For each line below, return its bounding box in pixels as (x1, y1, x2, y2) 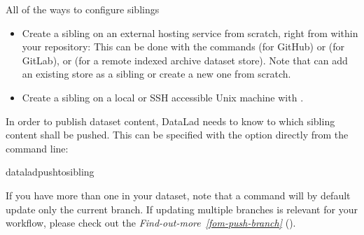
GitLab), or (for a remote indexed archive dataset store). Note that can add (22, 52, 348, 67)
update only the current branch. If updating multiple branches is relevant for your (6, 201, 358, 216)
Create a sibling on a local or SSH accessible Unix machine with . (22, 90, 304, 104)
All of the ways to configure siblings (6, 2, 160, 16)
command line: (6, 141, 69, 155)
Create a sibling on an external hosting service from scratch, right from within (22, 25, 358, 40)
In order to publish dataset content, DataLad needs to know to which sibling (6, 113, 335, 128)
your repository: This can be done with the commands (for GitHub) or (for (22, 39, 345, 54)
